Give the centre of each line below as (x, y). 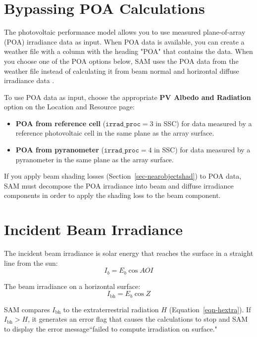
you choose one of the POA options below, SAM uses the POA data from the (121, 61)
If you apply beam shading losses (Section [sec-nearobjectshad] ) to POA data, (123, 176)
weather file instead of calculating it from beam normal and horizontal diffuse (122, 71)
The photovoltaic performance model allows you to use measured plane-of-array (125, 32)
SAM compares (27, 309)
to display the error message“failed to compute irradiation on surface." (111, 329)
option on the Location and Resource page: (69, 107)
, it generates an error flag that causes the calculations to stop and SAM (138, 319)
